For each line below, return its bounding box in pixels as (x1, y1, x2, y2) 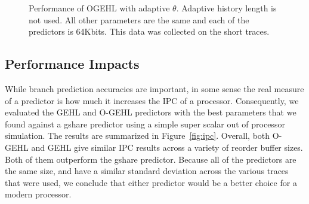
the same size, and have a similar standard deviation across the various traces (5, 165, 289, 177)
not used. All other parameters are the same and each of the (29, 13, 249, 26)
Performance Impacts (5, 54, 140, 73)
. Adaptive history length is (176, 2, 277, 14)
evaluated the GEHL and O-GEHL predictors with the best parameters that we (5, 106, 296, 118)
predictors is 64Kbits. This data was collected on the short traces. (29, 25, 270, 38)
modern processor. (5, 188, 72, 200)
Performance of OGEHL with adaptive (29, 2, 170, 14)
